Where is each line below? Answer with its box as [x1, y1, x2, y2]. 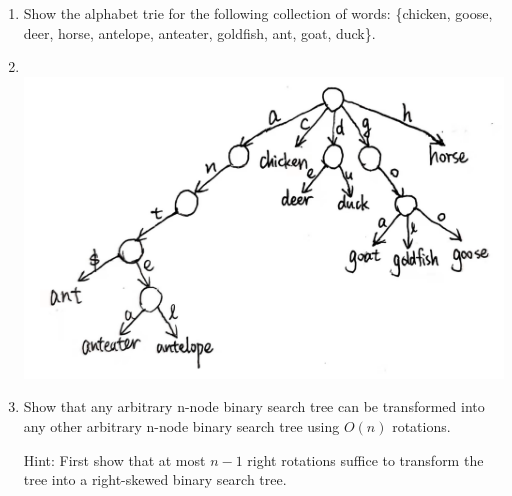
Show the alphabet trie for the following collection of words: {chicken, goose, [23, 3, 493, 23]
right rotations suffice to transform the [247, 449, 484, 470]
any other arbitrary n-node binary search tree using [23, 415, 340, 436]
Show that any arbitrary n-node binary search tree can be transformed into [23, 396, 485, 417]
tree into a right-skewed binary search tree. [23, 469, 287, 490]
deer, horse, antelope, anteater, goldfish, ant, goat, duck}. [23, 22, 376, 43]
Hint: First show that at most [23, 449, 206, 470]
